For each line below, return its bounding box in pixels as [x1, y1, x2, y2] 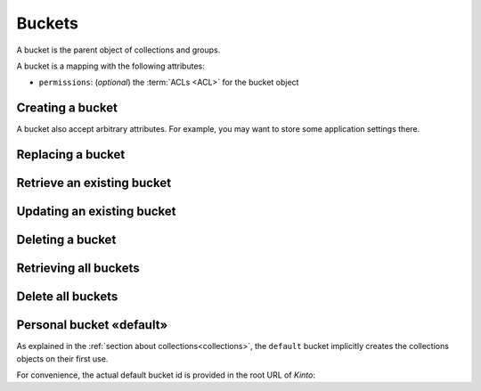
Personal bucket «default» [16, 317, 168, 333]
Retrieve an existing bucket [16, 175, 172, 191]
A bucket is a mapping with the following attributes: [16, 61, 205, 71]
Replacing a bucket [16, 147, 126, 162]
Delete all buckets [16, 289, 118, 305]
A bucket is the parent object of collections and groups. [16, 45, 221, 55]
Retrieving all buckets [16, 261, 140, 276]
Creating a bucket [16, 101, 118, 116]
